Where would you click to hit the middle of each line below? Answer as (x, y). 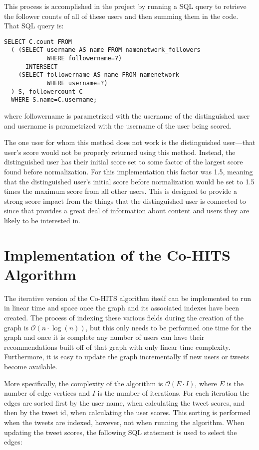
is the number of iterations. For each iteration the (173, 393)
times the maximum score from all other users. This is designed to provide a (121, 191)
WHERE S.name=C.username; (54, 100)
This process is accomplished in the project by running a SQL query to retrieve (125, 6)
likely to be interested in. (42, 220)
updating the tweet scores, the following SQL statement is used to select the (121, 432)
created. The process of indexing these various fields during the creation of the (124, 318)
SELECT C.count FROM (38, 42)
